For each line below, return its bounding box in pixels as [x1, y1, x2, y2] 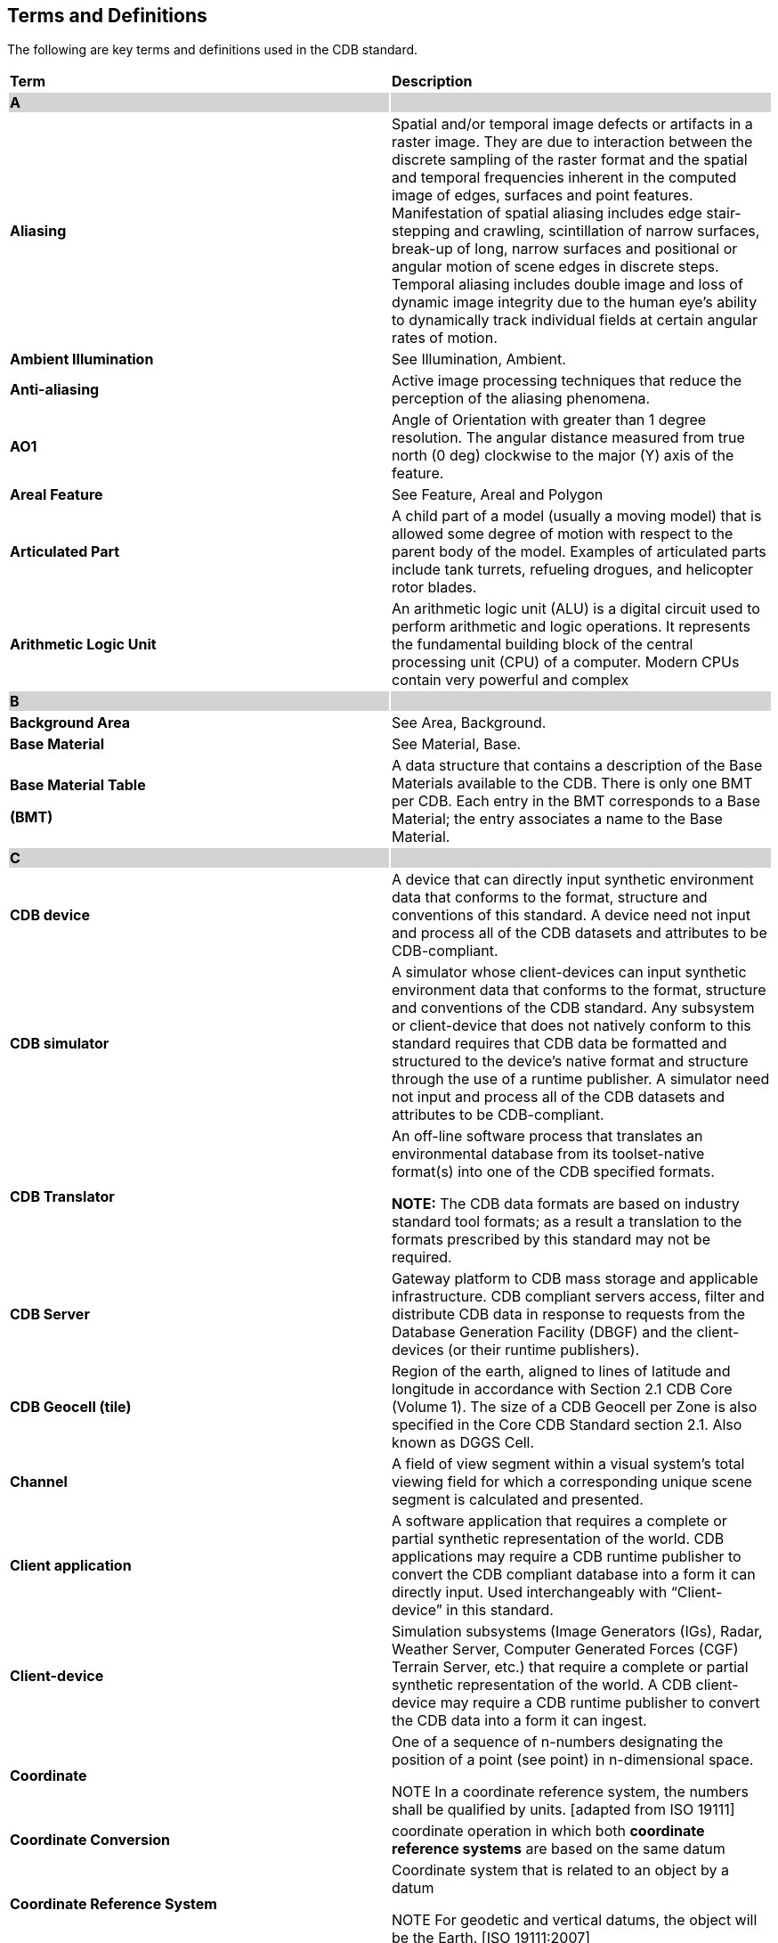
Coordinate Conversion [10, 1831, 171, 1849]
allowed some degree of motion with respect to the [392, 525, 733, 543]
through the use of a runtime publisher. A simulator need [392, 1070, 770, 1089]
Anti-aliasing [10, 380, 100, 399]
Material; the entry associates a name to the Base [392, 810, 723, 829]
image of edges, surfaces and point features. [392, 186, 693, 205]
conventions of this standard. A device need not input [392, 906, 750, 925]
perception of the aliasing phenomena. [392, 389, 651, 408]
